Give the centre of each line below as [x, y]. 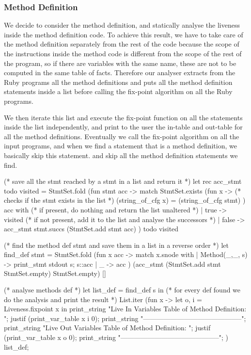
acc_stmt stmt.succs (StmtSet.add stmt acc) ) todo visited [91, 229]
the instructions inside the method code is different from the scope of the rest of [123, 53]
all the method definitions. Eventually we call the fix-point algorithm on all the [122, 136]
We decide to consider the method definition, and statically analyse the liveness [122, 25]
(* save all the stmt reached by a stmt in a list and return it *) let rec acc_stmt [123, 181]
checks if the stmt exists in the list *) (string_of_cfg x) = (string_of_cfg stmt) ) [125, 200]
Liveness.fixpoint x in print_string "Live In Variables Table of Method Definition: [125, 309]
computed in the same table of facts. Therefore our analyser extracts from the [120, 73]
